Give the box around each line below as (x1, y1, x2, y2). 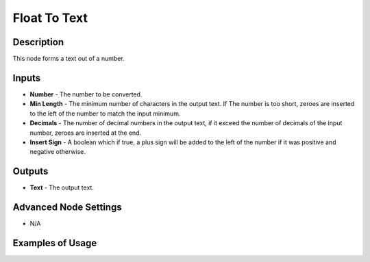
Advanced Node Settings (12, 202, 123, 213)
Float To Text (12, 10, 88, 25)
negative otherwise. (29, 148, 86, 156)
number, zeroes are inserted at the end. (29, 129, 142, 137)
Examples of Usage (12, 237, 97, 249)
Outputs (12, 166, 49, 177)
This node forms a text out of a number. (12, 55, 125, 63)
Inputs (12, 72, 41, 83)
